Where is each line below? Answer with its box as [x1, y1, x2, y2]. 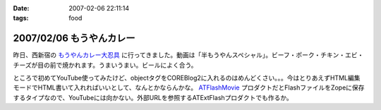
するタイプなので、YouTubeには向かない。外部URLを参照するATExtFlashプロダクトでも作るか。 [13, 93, 293, 102]
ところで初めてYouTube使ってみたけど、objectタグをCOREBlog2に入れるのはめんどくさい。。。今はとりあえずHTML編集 [13, 74, 361, 82]
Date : [13, 4, 30, 12]
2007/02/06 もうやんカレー [13, 32, 135, 44]
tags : [13, 14, 29, 23]
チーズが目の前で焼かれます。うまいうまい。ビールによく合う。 [13, 61, 198, 69]
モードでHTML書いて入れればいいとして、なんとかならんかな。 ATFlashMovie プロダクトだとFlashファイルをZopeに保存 [13, 83, 365, 92]
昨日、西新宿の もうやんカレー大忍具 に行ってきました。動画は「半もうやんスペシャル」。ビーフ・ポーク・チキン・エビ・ [13, 51, 364, 59]
